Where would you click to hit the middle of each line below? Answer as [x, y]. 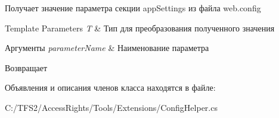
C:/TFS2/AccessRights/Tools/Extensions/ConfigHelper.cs [111, 107]
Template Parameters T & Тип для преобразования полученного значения [140, 28]
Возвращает [26, 67]
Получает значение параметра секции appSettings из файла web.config [133, 8]
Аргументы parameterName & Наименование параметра [107, 48]
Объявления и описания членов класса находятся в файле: [110, 87]
